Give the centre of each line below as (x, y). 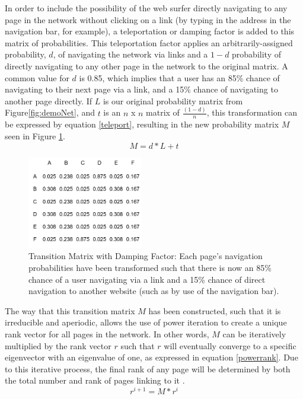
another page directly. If (49, 100)
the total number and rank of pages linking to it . (95, 380)
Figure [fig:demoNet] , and (50, 112)
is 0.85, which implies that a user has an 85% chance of (179, 77)
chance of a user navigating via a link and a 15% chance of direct (147, 279)
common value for (37, 77)
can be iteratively (254, 333)
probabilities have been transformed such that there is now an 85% (150, 267)
